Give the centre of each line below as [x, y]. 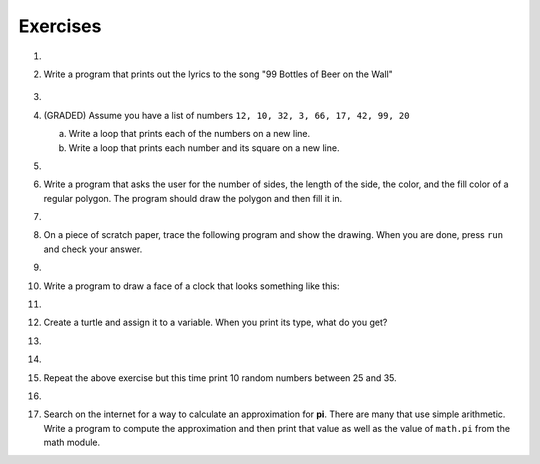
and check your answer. [93, 249]
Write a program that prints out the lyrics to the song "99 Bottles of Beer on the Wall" [218, 74]
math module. [72, 442]
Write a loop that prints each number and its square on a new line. [204, 147]
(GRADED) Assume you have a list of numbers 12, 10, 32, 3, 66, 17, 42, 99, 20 [226, 115]
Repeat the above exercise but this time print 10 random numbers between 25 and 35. [220, 377]
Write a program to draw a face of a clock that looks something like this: [191, 286]
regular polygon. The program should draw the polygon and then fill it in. [193, 198]
